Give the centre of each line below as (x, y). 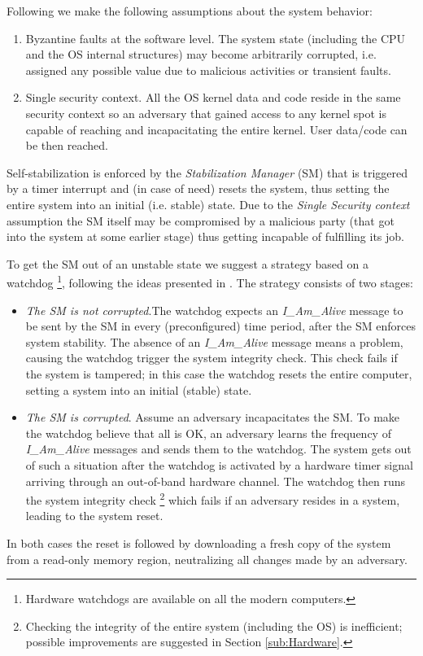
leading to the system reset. (94, 516)
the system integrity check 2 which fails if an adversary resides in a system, (213, 499)
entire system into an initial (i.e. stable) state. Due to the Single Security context (208, 204)
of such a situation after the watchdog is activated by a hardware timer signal (219, 464)
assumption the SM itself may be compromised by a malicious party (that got (201, 220)
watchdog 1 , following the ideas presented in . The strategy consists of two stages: (210, 281)
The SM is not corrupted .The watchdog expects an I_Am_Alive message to (214, 310)
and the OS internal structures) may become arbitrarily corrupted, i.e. (201, 54)
